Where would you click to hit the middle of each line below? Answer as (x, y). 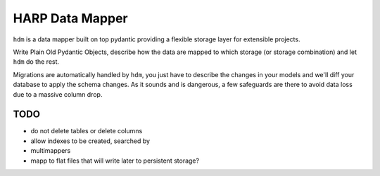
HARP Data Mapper (70, 18)
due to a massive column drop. (58, 94)
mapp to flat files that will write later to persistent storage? (115, 161)
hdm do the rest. (36, 62)
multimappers (51, 151)
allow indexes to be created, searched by (90, 141)
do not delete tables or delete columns (87, 131)
